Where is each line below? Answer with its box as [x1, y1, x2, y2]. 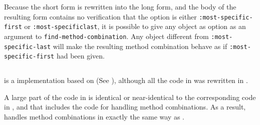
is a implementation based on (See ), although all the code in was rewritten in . [4, 75, 248, 85]
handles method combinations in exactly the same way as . [4, 111, 184, 122]
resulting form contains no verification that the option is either [4, 11, 197, 21]
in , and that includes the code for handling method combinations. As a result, [4, 101, 246, 112]
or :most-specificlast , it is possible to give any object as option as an [24, 21, 246, 31]
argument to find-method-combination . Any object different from [4, 30, 209, 41]
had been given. [56, 50, 105, 61]
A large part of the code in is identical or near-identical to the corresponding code [4, 91, 256, 102]
